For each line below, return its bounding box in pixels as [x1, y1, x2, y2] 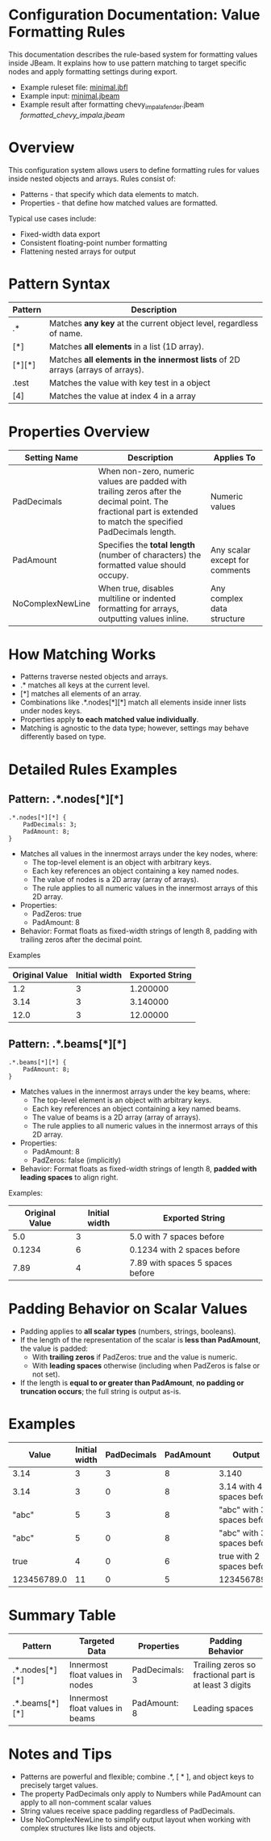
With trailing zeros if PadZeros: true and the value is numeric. [31, 1352, 238, 1362]
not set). [31, 1369, 60, 1379]
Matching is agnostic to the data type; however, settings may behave [19, 723, 249, 733]
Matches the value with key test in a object [48, 377, 211, 389]
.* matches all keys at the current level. [19, 680, 150, 690]
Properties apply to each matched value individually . [19, 715, 199, 725]
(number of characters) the [98, 549, 202, 561]
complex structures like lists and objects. [19, 1823, 156, 1833]
